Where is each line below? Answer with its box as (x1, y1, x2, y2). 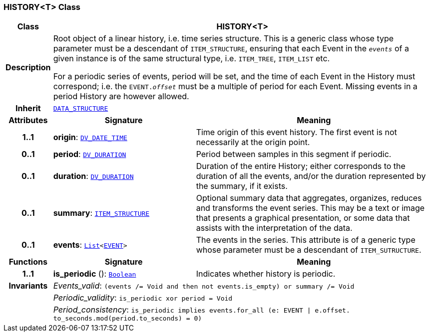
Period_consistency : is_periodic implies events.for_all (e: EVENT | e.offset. (53, 305, 350, 315)
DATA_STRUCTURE (53, 104, 108, 112)
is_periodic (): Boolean (53, 269, 136, 279)
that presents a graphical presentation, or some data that (196, 213, 410, 223)
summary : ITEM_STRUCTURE (53, 208, 150, 218)
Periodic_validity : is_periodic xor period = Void (53, 293, 233, 303)
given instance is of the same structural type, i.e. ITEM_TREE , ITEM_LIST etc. (53, 53, 330, 64)
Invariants (8, 281, 48, 291)
